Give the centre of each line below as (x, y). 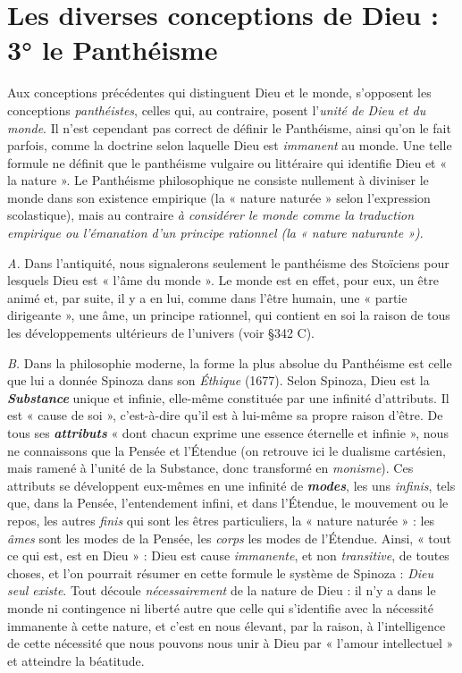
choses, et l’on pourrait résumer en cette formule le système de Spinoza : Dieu (220, 572)
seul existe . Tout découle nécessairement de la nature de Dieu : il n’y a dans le (222, 590)
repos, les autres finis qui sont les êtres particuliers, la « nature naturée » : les (221, 520)
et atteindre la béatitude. (76, 660)
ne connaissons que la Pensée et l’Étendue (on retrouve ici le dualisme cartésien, (227, 450)
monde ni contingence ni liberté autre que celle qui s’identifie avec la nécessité (221, 607)
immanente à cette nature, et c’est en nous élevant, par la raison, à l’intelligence (227, 625)
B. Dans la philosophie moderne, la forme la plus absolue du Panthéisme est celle (230, 362)
